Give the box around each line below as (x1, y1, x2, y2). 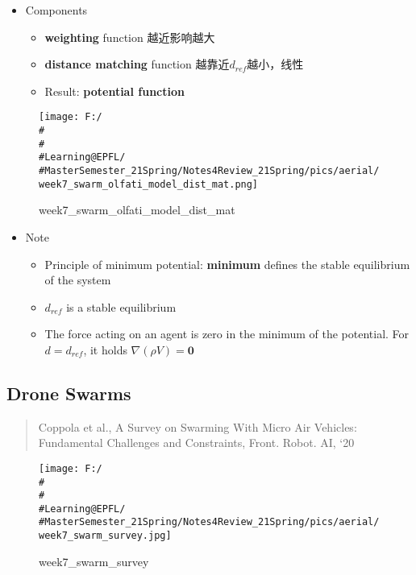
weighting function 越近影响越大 (44, 28, 215, 45)
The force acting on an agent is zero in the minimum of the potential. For (44, 325, 410, 342)
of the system (44, 271, 111, 288)
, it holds (83, 341, 127, 358)
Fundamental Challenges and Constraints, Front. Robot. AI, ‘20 (38, 434, 355, 451)
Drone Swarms (6, 380, 131, 405)
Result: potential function (44, 82, 185, 99)
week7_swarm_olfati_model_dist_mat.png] (39, 178, 259, 190)
